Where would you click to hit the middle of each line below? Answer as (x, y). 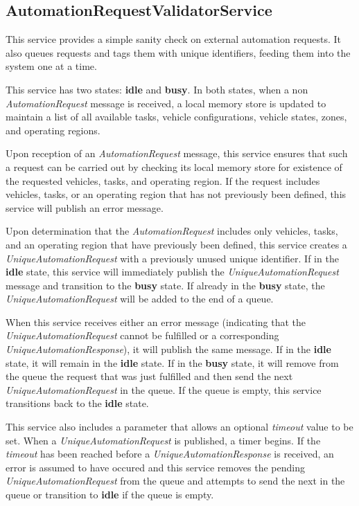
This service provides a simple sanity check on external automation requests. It (174, 39)
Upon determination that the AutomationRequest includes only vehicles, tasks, (172, 231)
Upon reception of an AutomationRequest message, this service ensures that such (177, 153)
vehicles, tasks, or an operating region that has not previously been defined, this (176, 194)
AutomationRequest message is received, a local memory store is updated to (166, 103)
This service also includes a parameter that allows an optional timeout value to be (179, 427)
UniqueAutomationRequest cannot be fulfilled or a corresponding (142, 335)
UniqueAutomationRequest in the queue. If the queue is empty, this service (164, 389)
